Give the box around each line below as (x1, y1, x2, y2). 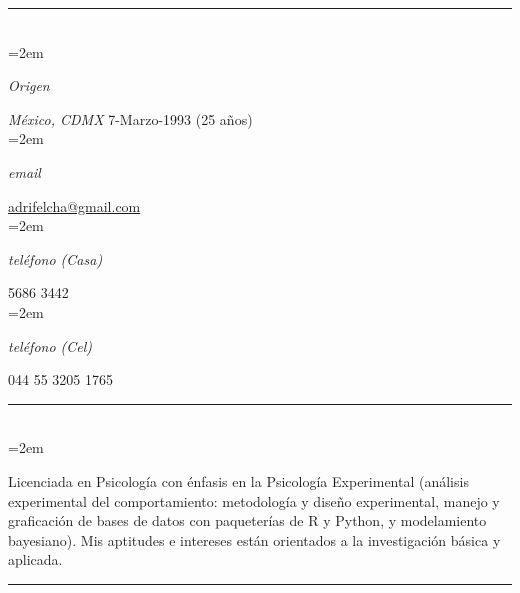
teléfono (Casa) (8, 248, 103, 269)
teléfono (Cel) (8, 335, 93, 356)
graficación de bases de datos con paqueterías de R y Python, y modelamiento (8, 510, 487, 531)
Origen (8, 75, 50, 96)
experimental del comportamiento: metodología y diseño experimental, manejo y (8, 490, 500, 511)
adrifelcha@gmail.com (8, 195, 141, 216)
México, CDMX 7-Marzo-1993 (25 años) (8, 108, 253, 129)
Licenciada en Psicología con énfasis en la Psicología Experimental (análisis (8, 470, 469, 491)
